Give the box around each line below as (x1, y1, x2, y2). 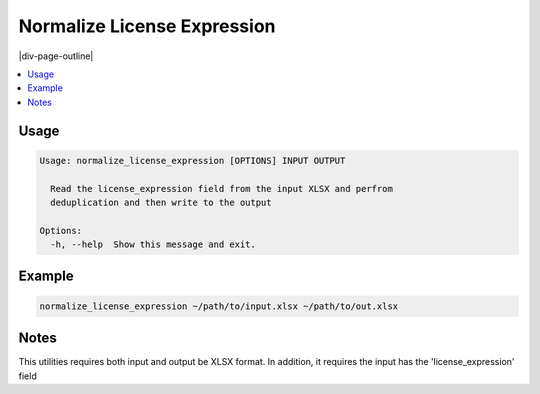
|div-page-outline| (18, 50, 94, 62)
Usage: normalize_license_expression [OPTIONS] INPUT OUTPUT (39, 155, 346, 166)
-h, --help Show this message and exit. (50, 239, 257, 250)
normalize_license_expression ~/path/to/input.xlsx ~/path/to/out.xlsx (39, 300, 399, 312)
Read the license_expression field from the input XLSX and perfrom (50, 183, 394, 194)
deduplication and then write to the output (50, 196, 272, 208)
